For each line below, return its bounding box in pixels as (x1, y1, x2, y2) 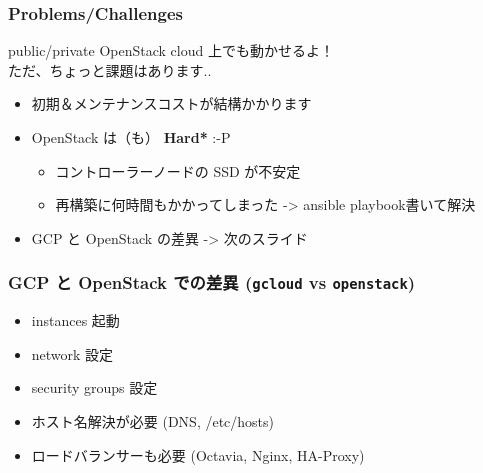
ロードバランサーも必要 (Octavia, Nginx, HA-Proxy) (31, 444, 365, 465)
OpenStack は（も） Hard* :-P (31, 127, 231, 147)
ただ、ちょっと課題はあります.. (8, 59, 212, 80)
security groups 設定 (31, 377, 158, 398)
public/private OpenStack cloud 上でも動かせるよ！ (8, 40, 334, 61)
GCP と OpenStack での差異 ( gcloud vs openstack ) (8, 270, 416, 295)
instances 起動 (31, 310, 120, 331)
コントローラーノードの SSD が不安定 (55, 160, 301, 181)
